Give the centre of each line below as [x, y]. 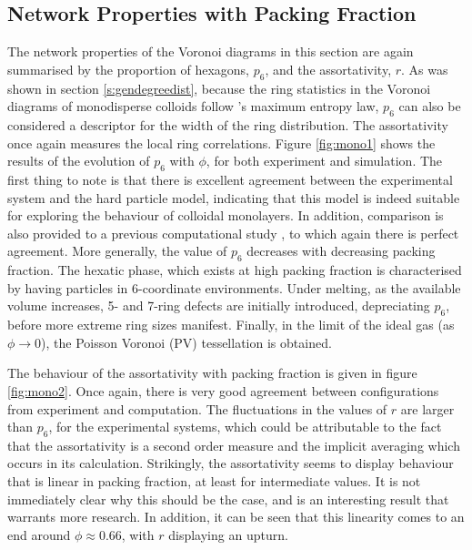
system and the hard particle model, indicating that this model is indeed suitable [234, 197]
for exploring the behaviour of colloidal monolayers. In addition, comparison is [226, 215]
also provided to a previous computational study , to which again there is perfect [233, 233]
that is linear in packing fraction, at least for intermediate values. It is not [214, 481]
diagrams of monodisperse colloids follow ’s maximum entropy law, [193, 106]
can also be [430, 106]
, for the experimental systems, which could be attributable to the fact [245, 427]
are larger [427, 408]
